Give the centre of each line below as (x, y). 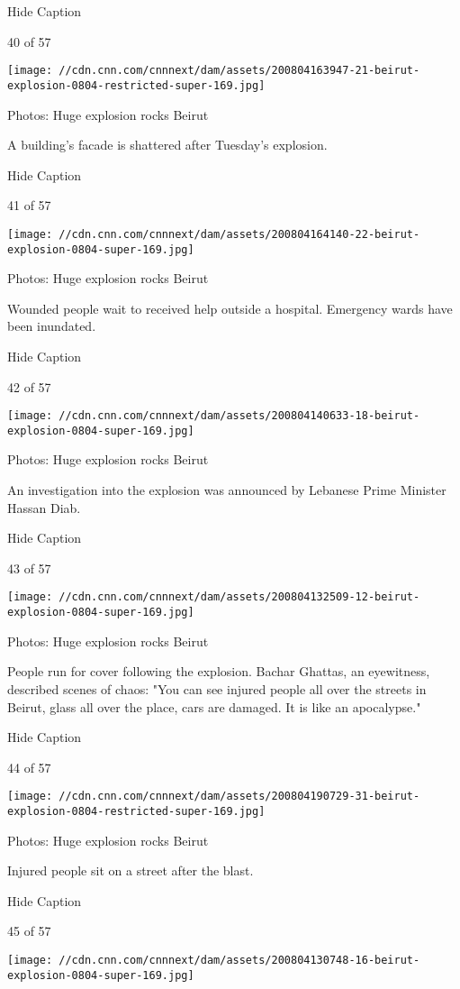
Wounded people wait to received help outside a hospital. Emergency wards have (230, 308)
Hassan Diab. (44, 507)
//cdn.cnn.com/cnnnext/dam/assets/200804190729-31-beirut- (239, 797)
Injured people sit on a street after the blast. (131, 870)
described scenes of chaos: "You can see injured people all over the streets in (217, 688)
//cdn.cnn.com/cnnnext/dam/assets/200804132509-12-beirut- (239, 597)
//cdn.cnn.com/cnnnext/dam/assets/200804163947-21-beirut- (239, 71)
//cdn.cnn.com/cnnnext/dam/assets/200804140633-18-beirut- (239, 416)
